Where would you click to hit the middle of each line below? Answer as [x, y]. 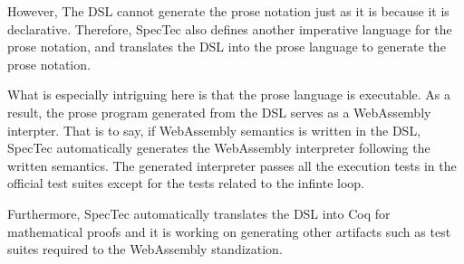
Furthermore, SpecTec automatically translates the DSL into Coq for [199, 213]
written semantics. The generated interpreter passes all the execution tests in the [232, 165]
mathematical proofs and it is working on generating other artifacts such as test [229, 231]
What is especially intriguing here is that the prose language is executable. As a [229, 94]
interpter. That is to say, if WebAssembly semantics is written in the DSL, [214, 130]
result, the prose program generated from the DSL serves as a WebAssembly [219, 112]
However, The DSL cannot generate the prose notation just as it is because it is [228, 11]
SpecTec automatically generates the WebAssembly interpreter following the [219, 148]
